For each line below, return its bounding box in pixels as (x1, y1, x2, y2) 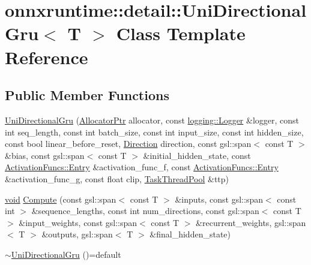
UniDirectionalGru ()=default (11, 248, 121, 260)
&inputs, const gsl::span (175, 192, 263, 205)
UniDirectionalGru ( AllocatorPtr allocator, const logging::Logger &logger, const (5, 113, 300, 126)
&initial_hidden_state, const (143, 149, 251, 161)
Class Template (116, 21, 246, 46)
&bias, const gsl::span (5, 149, 85, 161)
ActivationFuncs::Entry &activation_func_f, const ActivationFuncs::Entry (5, 161, 279, 173)
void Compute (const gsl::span (5, 192, 116, 205)
